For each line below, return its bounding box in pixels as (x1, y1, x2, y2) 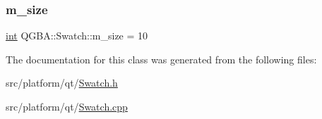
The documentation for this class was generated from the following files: (6, 51, 317, 66)
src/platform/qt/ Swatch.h (6, 75, 118, 90)
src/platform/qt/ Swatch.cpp (6, 99, 128, 113)
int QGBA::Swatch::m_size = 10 (6, 28, 148, 43)
